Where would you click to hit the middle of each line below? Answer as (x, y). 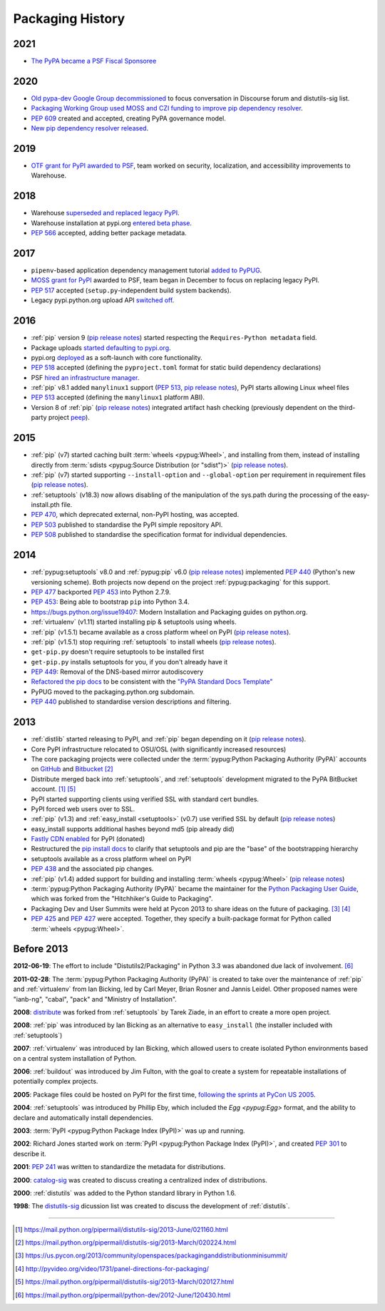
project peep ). (69, 418)
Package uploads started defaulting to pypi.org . (101, 348)
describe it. (30, 1153)
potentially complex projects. (56, 1081)
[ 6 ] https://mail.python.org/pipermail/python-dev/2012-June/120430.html (123, 1295)
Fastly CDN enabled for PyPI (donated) (88, 839)
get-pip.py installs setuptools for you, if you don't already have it (129, 662)
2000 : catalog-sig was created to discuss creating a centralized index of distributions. (140, 1180)
